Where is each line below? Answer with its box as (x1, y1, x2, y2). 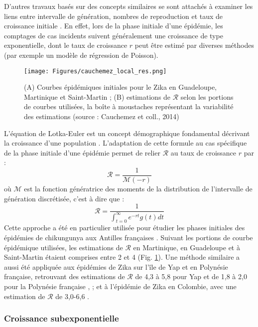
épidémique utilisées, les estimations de (4, 242, 123, 252)
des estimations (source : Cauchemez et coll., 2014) (24, 111, 179, 121)
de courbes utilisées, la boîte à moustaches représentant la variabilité (24, 101, 234, 112)
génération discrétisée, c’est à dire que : (4, 193, 125, 203)
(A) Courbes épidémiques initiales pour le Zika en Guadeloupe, (24, 82, 217, 92)
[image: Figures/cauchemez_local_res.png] (24, 67, 167, 75)
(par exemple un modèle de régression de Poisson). (4, 49, 158, 60)
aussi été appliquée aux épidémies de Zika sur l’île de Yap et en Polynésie (4, 261, 228, 272)
